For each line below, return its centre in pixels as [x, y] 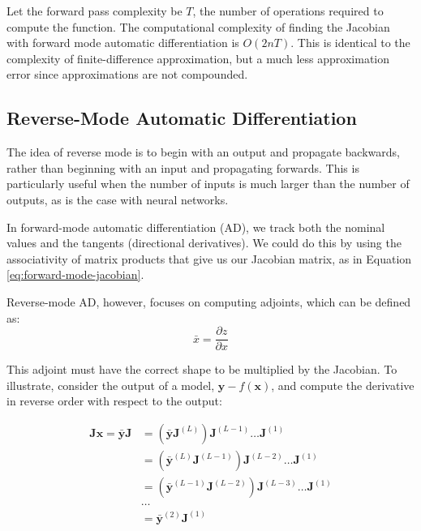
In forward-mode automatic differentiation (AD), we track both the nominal [196, 227]
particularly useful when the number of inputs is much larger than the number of [208, 184]
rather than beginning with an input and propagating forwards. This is [183, 167]
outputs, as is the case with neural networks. [118, 199]
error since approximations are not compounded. [127, 74]
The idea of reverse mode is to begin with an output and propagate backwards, [203, 152]
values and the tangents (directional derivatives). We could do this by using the [204, 243]
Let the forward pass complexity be [95, 11]
